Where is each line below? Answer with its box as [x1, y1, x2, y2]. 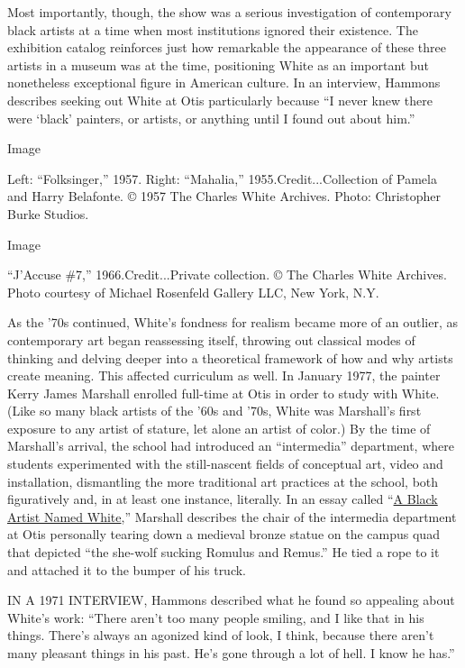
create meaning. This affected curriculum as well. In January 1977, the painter [7, 366, 441, 385]
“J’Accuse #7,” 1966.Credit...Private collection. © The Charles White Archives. [7, 265, 447, 284]
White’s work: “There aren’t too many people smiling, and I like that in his [7, 608, 424, 627]
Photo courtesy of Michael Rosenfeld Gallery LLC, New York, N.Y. [7, 282, 379, 301]
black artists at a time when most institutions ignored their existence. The [7, 20, 418, 39]
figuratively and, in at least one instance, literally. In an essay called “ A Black [7, 490, 438, 508]
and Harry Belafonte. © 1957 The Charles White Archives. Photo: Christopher [7, 187, 441, 206]
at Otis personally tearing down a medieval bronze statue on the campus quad [7, 525, 440, 544]
